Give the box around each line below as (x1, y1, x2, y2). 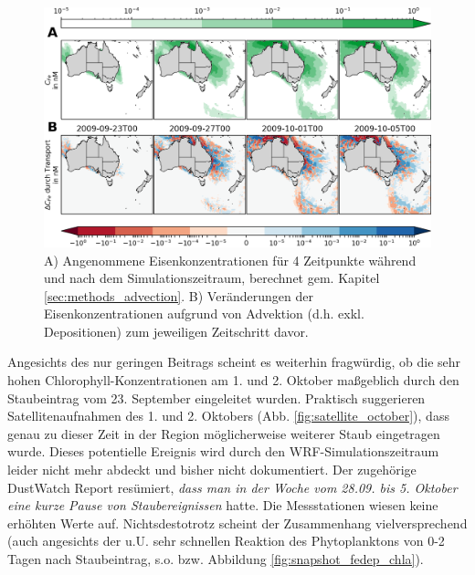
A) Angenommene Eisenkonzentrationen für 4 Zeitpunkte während (44, 250, 417, 269)
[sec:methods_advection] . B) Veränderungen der (44, 286, 313, 305)
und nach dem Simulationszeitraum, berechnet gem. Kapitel (44, 268, 380, 287)
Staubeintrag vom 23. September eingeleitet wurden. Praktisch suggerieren (7, 388, 426, 407)
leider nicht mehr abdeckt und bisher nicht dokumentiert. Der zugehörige (7, 460, 417, 479)
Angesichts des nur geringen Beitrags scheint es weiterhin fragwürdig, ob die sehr (7, 352, 461, 371)
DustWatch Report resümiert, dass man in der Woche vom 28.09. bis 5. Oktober (7, 477, 458, 497)
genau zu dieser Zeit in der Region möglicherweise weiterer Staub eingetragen (7, 423, 440, 443)
